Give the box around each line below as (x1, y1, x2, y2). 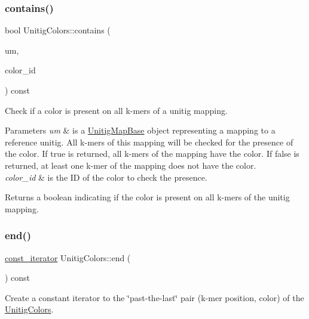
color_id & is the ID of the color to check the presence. (5, 171, 207, 183)
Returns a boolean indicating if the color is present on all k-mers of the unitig (5, 191, 290, 203)
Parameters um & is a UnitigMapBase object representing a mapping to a (5, 124, 276, 137)
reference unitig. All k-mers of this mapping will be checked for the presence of (5, 135, 293, 148)
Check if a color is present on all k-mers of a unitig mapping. (5, 104, 228, 116)
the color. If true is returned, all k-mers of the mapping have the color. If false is (5, 147, 299, 160)
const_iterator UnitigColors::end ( (5, 251, 131, 264)
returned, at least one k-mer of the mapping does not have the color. (5, 159, 256, 171)
